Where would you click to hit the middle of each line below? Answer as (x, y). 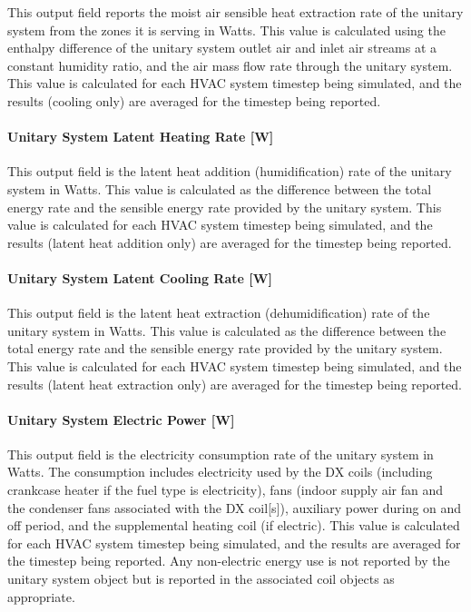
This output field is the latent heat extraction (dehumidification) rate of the (219, 313)
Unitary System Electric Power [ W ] (121, 419)
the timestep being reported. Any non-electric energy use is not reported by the (229, 561)
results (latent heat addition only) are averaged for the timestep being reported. (230, 242)
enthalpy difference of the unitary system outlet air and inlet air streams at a (222, 48)
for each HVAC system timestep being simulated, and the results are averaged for (234, 543)
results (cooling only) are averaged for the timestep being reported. (194, 100)
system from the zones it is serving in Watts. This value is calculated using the (226, 30)
